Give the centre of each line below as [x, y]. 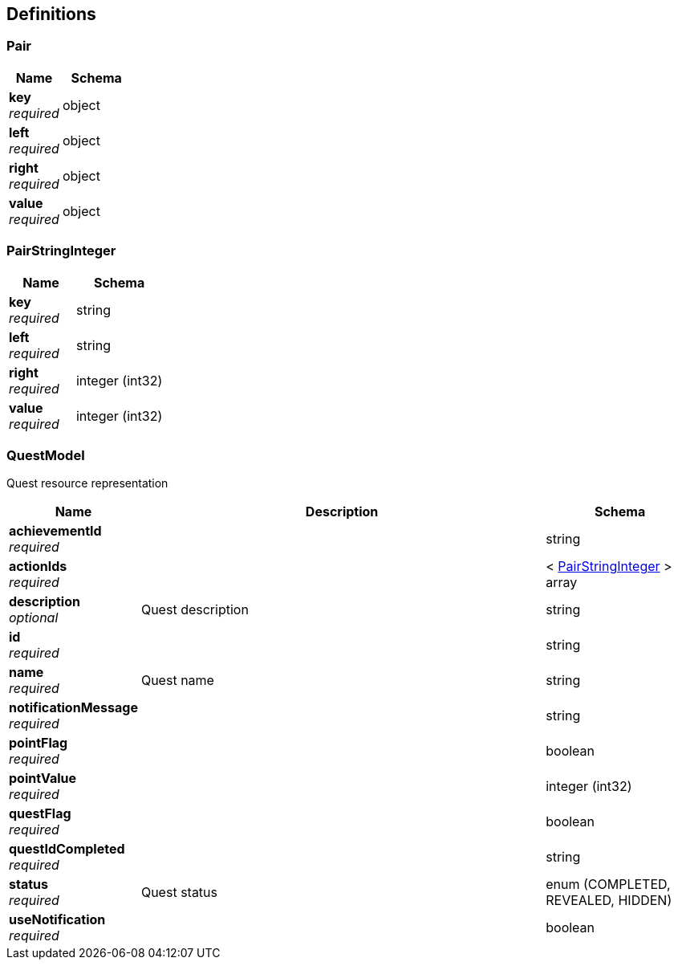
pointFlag [39, 743]
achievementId [55, 531]
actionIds [38, 567]
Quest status [179, 893]
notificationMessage [73, 708]
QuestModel [46, 455]
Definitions [51, 14]
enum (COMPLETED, [608, 884]
